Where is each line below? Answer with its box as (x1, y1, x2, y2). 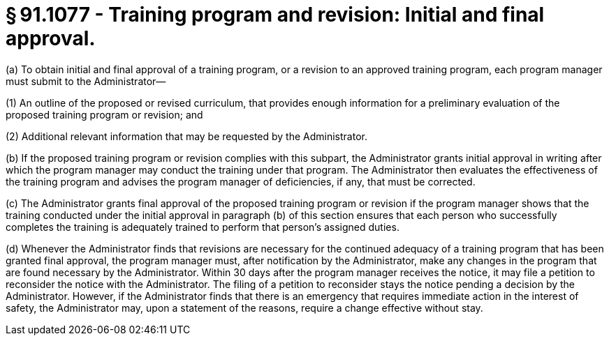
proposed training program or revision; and (6, 108, 203, 121)
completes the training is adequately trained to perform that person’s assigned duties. (6, 220, 399, 233)
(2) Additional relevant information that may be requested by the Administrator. (6, 130, 367, 142)
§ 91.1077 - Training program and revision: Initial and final (6, 3, 545, 26)
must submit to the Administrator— (6, 75, 166, 87)
